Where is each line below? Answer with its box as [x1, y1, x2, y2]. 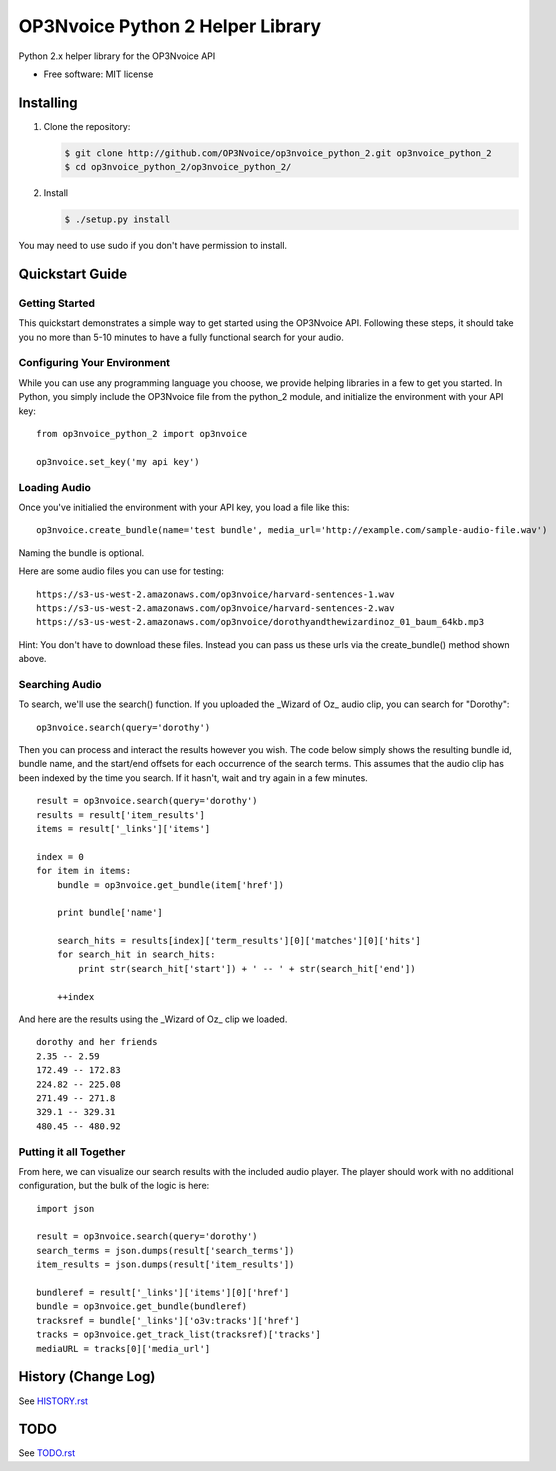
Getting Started [18, 296, 95, 310]
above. [18, 653, 47, 665]
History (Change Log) [18, 1368, 156, 1385]
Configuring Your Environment [18, 356, 170, 370]
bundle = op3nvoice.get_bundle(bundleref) [36, 1301, 248, 1312]
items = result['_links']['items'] [36, 823, 211, 834]
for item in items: [36, 865, 132, 877]
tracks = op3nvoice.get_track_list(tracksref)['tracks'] [36, 1329, 322, 1340]
